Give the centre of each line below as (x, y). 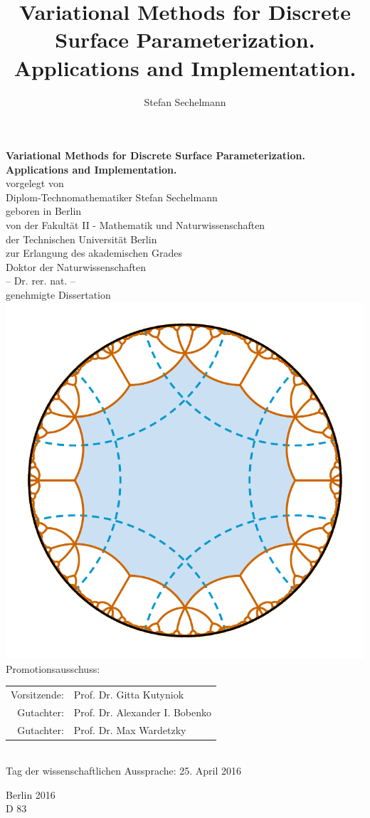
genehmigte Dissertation (58, 295)
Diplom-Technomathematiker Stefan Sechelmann (112, 197)
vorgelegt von (35, 183)
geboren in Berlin (44, 211)
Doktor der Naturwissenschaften (76, 266)
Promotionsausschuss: (53, 668)
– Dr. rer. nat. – (41, 281)
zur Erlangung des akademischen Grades (94, 253)
